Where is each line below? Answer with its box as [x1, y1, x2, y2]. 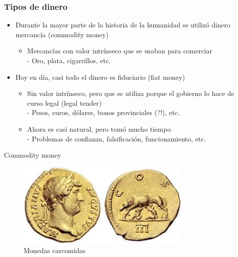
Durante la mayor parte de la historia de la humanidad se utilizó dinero [15, 20, 231, 30]
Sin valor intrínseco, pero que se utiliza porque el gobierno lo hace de [27, 88, 235, 98]
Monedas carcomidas [24, 245, 86, 256]
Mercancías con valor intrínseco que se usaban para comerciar [27, 46, 213, 56]
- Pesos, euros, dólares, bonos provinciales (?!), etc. [27, 107, 180, 117]
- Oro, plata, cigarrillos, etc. [27, 55, 111, 65]
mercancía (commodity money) [15, 29, 109, 39]
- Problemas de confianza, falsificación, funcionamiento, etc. [27, 133, 206, 143]
